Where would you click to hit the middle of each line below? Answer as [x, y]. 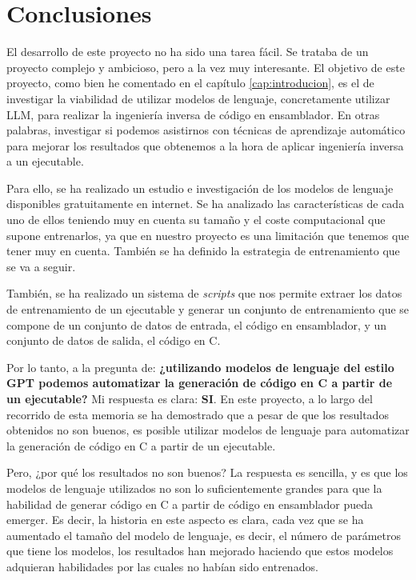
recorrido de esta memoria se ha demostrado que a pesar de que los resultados [198, 414]
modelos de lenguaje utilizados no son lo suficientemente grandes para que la [194, 488]
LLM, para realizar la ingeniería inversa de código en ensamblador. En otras [193, 114]
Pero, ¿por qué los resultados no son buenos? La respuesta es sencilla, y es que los [207, 472]
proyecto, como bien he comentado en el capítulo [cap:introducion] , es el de [190, 83]
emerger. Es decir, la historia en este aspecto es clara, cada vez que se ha [185, 520]
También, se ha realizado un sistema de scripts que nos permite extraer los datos [204, 293]
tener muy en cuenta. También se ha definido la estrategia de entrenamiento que [203, 251]
